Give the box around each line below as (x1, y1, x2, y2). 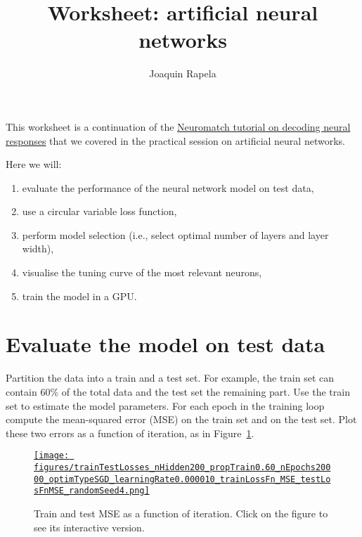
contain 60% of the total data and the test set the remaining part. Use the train (6, 384, 350, 399)
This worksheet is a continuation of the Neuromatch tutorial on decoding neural (6, 119, 351, 134)
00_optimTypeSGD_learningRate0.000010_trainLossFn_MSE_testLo (34, 474, 331, 484)
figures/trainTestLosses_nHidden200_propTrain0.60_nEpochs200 (34, 462, 331, 472)
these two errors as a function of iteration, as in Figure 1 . (6, 425, 254, 440)
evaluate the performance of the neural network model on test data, (22, 180, 314, 195)
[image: (34, 451, 70, 461)
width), (22, 241, 54, 256)
